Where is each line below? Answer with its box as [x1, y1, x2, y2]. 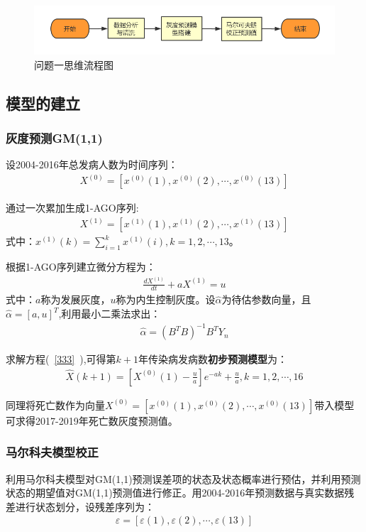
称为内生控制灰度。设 [116, 292, 216, 307]
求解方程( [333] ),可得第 [6, 352, 116, 367]
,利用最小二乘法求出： [58, 306, 161, 321]
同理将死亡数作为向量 [6, 397, 105, 412]
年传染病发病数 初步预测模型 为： [138, 352, 288, 367]
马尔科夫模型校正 [6, 443, 99, 461]
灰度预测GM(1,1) [6, 129, 103, 146]
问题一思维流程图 [34, 57, 113, 72]
